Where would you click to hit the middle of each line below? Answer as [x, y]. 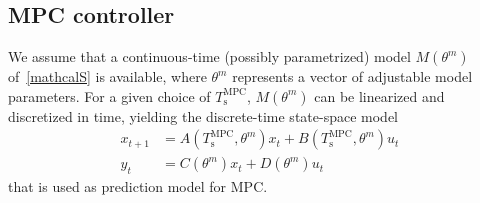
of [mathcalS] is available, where [107, 76]
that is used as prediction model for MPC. [138, 186]
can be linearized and [379, 95]
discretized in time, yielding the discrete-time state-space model [203, 115]
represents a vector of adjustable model [352, 76]
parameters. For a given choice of [109, 95]
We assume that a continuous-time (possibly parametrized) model [209, 56]
